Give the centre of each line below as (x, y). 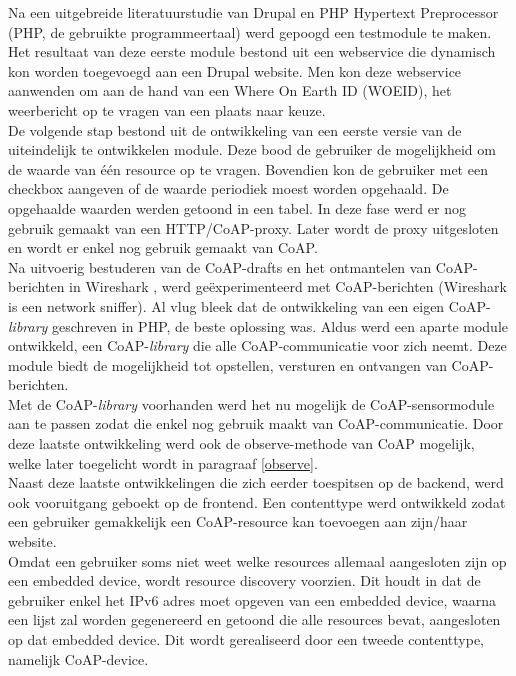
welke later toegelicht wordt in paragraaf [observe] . (163, 462)
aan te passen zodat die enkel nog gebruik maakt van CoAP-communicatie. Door (256, 423)
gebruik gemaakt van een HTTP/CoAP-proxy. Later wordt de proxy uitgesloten (253, 227)
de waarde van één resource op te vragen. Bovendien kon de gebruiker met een (248, 168)
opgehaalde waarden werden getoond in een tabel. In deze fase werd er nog (237, 207)
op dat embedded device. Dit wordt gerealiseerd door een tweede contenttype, (246, 639)
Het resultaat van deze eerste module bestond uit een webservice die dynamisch (252, 51)
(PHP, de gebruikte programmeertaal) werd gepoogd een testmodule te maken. (250, 31)
